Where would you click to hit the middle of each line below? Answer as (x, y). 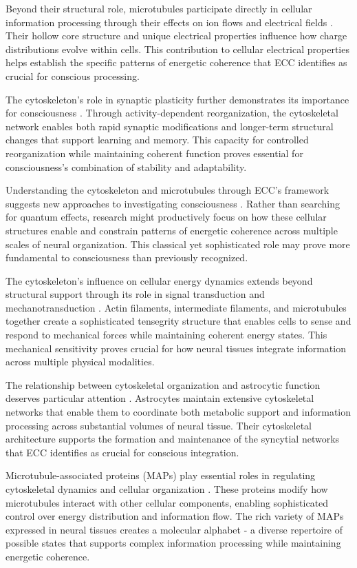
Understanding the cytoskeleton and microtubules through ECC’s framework (167, 190)
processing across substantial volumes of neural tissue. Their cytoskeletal (159, 425)
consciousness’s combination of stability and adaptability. (126, 166)
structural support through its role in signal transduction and (135, 294)
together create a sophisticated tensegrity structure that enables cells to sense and (178, 321)
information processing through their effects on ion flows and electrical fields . (169, 22)
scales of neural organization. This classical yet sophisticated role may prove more (178, 244)
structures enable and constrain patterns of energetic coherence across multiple (172, 230)
